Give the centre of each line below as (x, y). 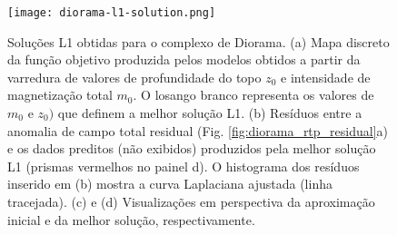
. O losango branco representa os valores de (253, 95)
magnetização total (60, 95)
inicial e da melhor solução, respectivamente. (131, 219)
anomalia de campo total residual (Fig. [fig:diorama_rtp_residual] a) (198, 130)
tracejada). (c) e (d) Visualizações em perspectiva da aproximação (191, 201)
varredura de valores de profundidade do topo (134, 77)
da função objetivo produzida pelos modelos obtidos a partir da (184, 59)
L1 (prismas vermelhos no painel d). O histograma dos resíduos (184, 166)
